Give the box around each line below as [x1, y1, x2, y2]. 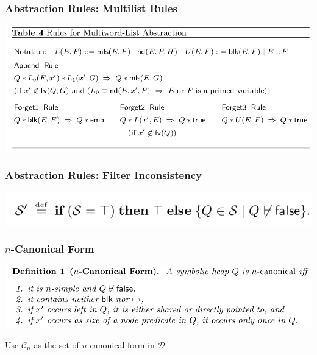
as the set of [34, 338, 79, 351]
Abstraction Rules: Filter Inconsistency [5, 167, 202, 183]
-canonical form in [87, 338, 155, 351]
